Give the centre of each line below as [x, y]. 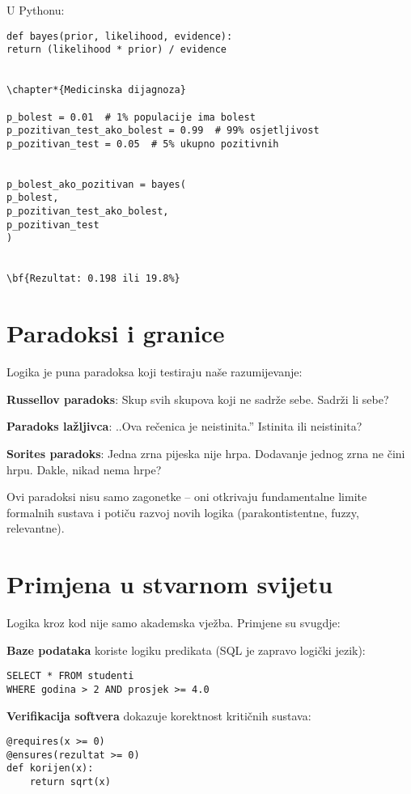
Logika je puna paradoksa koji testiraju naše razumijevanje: [155, 372]
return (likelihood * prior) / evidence [117, 50]
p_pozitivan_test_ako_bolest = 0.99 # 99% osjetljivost [163, 131]
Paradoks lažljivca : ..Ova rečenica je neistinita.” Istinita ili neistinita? [184, 426]
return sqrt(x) [70, 782]
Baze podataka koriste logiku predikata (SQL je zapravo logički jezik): [186, 650]
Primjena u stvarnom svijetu [170, 584]
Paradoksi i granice [116, 333]
